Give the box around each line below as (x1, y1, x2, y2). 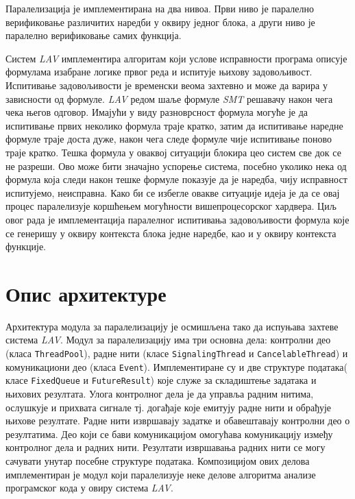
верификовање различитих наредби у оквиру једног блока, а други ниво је (5, 14, 315, 29)
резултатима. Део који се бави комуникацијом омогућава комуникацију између (5, 426, 333, 441)
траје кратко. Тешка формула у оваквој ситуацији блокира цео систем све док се (5, 145, 341, 159)
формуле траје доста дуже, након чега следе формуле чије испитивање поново (5, 132, 332, 146)
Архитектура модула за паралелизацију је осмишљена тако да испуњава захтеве (5, 319, 339, 333)
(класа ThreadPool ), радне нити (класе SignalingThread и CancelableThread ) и (5, 346, 348, 360)
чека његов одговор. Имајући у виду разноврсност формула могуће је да (5, 105, 308, 119)
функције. (5, 239, 46, 254)
